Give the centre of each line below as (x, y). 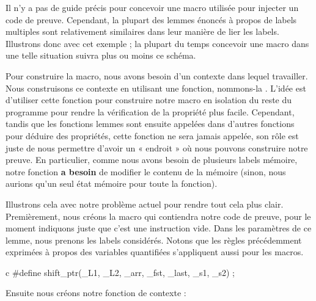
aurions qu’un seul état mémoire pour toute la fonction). (112, 183)
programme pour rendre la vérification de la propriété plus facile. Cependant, (150, 111)
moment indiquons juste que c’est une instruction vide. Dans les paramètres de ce (159, 228)
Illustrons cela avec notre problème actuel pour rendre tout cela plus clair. (145, 204)
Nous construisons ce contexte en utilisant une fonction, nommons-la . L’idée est (156, 88)
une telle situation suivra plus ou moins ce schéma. (101, 55)
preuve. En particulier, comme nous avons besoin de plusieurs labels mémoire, (152, 160)
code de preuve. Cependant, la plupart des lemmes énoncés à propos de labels (151, 19)
